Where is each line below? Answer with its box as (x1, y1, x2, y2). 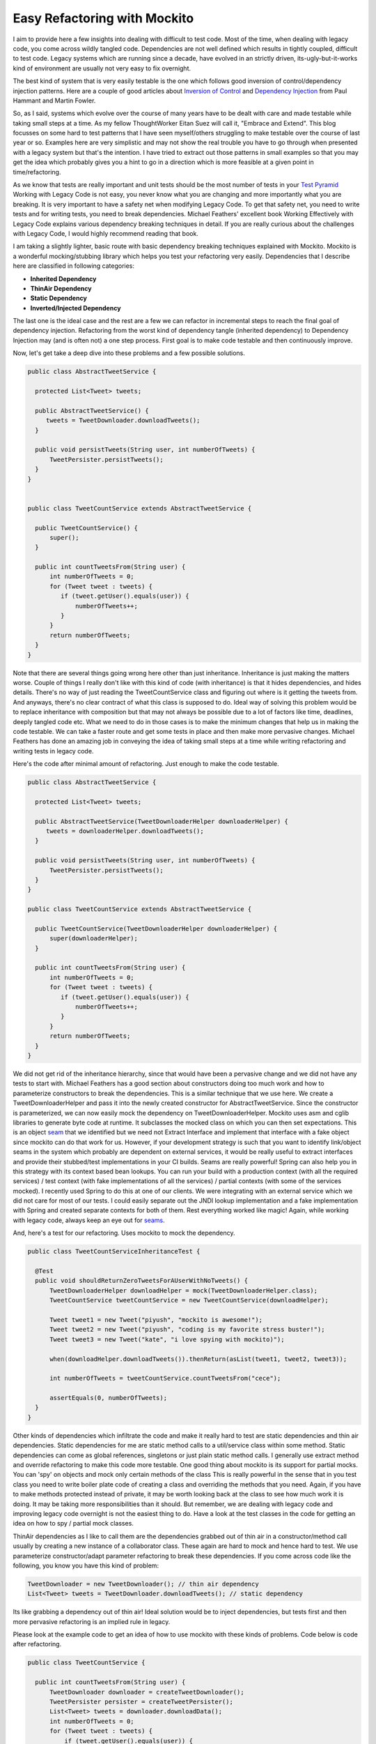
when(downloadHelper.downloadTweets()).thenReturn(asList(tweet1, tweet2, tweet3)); (49, 1355, 347, 1363)
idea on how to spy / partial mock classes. (13, 1519, 134, 1528)
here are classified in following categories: (13, 262, 135, 270)
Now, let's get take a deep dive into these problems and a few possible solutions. (13, 349, 245, 357)
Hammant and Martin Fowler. (13, 96, 96, 105)
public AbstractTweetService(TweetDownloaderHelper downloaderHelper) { (35, 817, 289, 825)
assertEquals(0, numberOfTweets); (49, 1394, 167, 1402)
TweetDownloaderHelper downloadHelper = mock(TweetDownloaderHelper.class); (49, 1286, 318, 1294)
